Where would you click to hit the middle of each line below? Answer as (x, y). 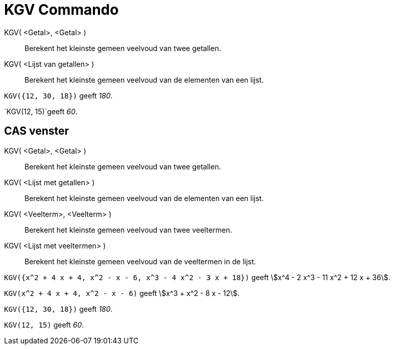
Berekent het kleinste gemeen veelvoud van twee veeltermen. (128, 230)
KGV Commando (61, 10)
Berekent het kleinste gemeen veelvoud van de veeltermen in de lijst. (140, 261)
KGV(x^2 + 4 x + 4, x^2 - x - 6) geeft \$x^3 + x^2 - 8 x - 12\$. (122, 293)
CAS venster (37, 131)
